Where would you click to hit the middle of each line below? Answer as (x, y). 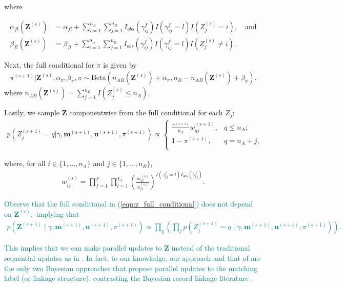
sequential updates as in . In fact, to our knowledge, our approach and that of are (133, 258)
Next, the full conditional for (49, 64)
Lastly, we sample (32, 112)
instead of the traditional (211, 248)
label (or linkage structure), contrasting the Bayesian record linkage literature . (129, 278)
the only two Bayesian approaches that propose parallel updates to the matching (131, 268)
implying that (58, 213)
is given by (120, 64)
